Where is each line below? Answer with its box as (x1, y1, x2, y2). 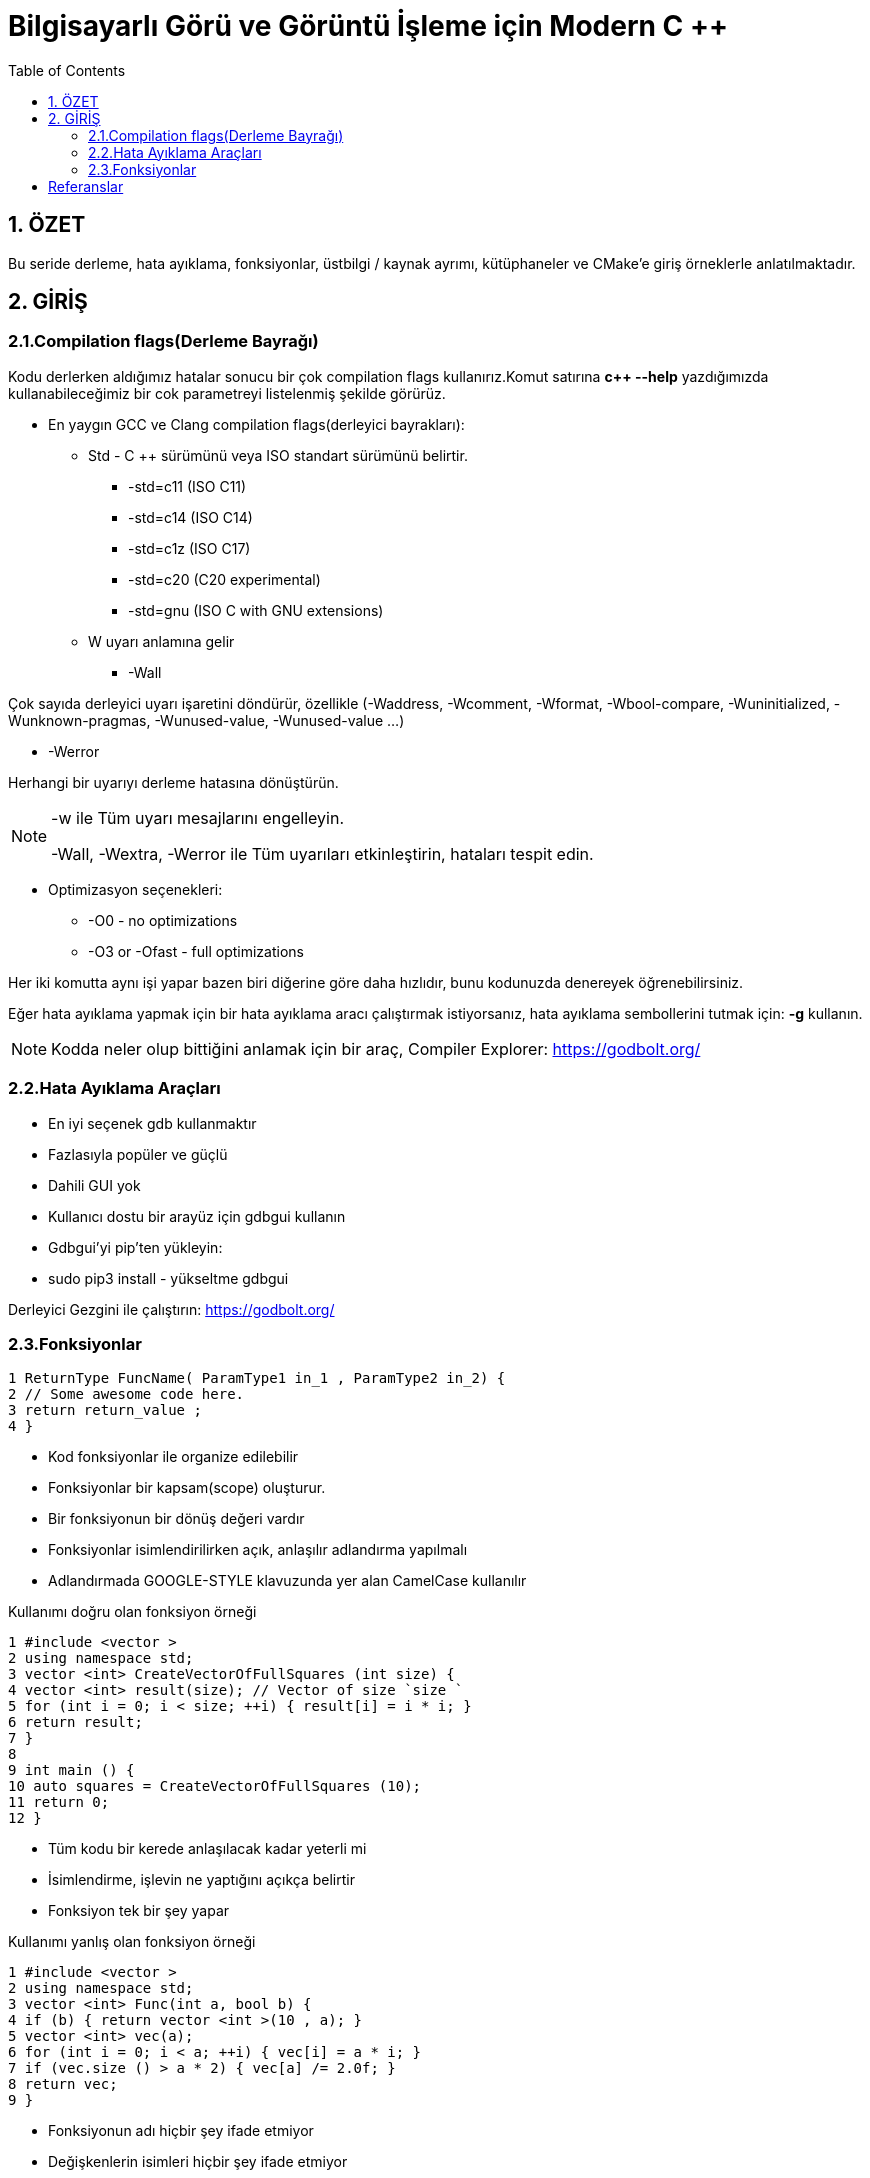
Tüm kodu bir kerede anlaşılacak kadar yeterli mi (48, 1840, 367, 1858)
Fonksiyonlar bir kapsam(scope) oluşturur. (48, 1479, 326, 1497)
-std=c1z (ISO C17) (128, 539, 251, 557)
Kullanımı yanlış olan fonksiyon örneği (8, 1933, 256, 1951)
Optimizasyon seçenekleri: (48, 880, 223, 898)
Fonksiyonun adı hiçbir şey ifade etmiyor (48, 2122, 314, 2140)
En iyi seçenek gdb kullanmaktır (48, 1114, 257, 1132)
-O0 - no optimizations (88, 911, 238, 929)
